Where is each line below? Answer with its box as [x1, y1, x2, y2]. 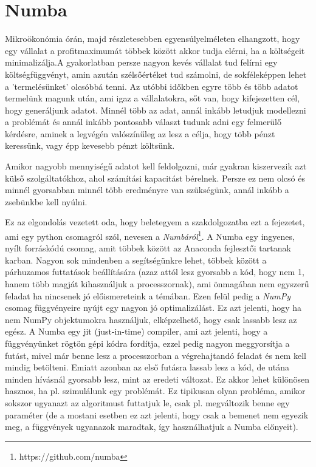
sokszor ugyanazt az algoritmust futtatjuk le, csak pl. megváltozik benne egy [5, 397, 290, 409]
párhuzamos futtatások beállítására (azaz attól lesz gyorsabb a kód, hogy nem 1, [5, 265, 304, 278]
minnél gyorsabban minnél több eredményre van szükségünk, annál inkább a [5, 183, 289, 196]
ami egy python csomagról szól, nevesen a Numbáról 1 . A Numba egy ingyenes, [5, 228, 295, 242]
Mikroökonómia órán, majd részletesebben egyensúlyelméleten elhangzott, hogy [5, 32, 300, 45]
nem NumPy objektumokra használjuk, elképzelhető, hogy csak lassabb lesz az [5, 313, 297, 326]
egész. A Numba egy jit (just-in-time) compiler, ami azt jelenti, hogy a [5, 325, 268, 338]
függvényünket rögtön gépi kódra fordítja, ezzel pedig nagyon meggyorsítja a [5, 337, 290, 350]
